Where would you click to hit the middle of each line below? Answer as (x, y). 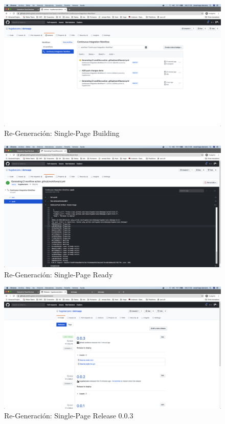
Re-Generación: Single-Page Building (62, 133)
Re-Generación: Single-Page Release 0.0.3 (69, 416)
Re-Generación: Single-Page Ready (59, 274)
